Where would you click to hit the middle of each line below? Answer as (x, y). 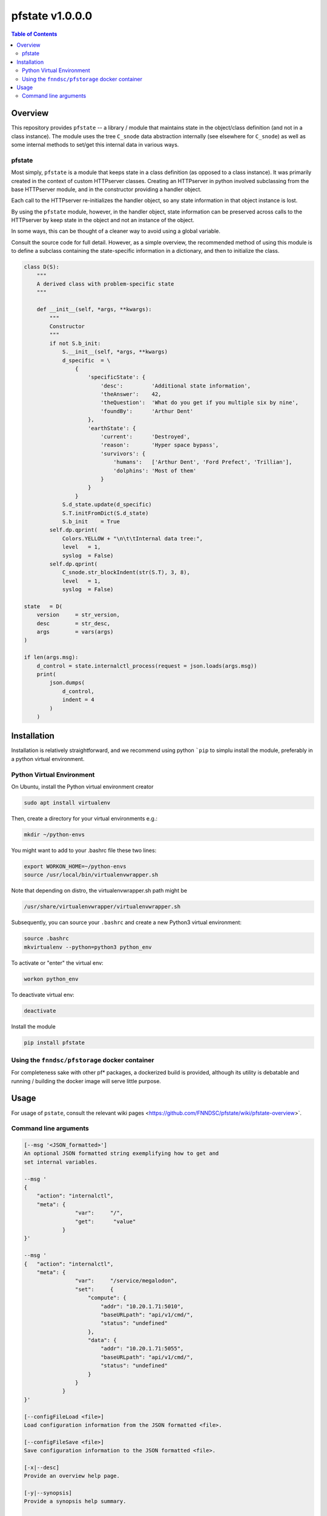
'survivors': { (123, 454)
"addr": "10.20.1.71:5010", (142, 1306)
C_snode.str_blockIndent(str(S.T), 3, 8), (126, 572)
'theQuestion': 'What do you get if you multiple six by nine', (200, 403)
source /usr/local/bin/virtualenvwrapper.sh (91, 875)
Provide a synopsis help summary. (75, 1501)
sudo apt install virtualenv (67, 803)
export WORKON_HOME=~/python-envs (75, 866)
